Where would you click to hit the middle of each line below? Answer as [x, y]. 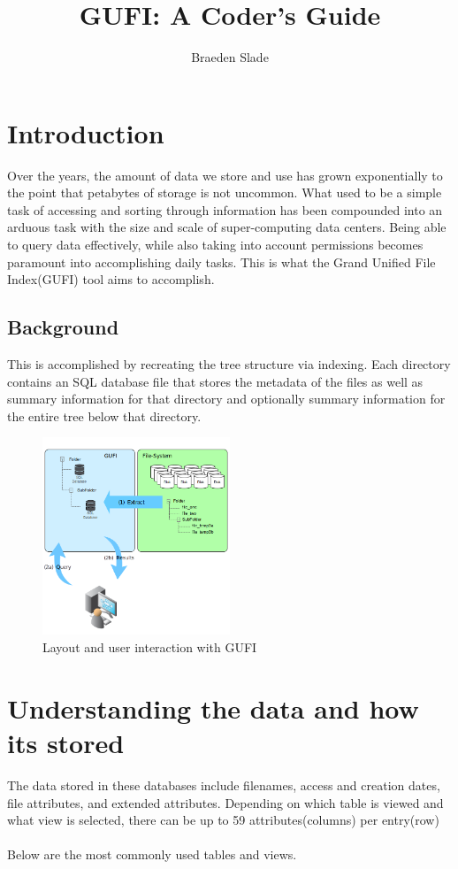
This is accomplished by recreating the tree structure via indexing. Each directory [229, 364]
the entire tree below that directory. [104, 415]
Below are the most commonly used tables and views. [152, 854]
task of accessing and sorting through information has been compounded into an [225, 209]
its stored [66, 743]
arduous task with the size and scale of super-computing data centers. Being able [227, 227]
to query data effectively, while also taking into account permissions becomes [215, 245]
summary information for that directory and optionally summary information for [226, 399]
